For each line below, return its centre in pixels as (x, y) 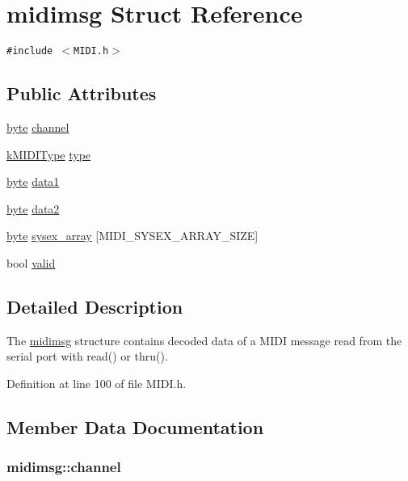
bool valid (31, 262)
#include (30, 51)
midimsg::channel (64, 467)
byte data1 (33, 181)
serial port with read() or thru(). (87, 356)
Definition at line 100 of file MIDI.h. (97, 383)
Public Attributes (82, 93)
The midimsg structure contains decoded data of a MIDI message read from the (204, 340)
